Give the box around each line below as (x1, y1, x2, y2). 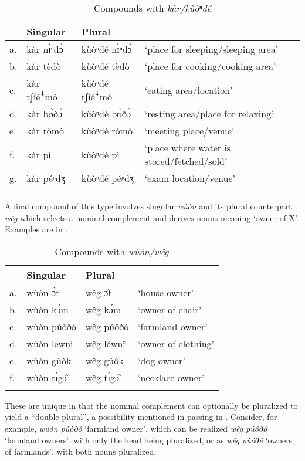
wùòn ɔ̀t (26, 285, 60, 299)
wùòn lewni (26, 336, 73, 350)
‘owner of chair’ (138, 302, 202, 316)
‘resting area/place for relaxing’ (144, 107, 274, 120)
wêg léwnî (85, 336, 126, 350)
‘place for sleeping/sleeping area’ (144, 42, 279, 56)
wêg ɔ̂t (85, 285, 112, 299)
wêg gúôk (85, 353, 124, 367)
